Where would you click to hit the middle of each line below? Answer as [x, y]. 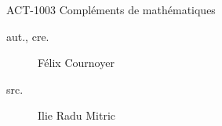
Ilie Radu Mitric [77, 115]
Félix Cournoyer [76, 63]
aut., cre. [28, 36]
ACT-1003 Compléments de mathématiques [111, 9]
